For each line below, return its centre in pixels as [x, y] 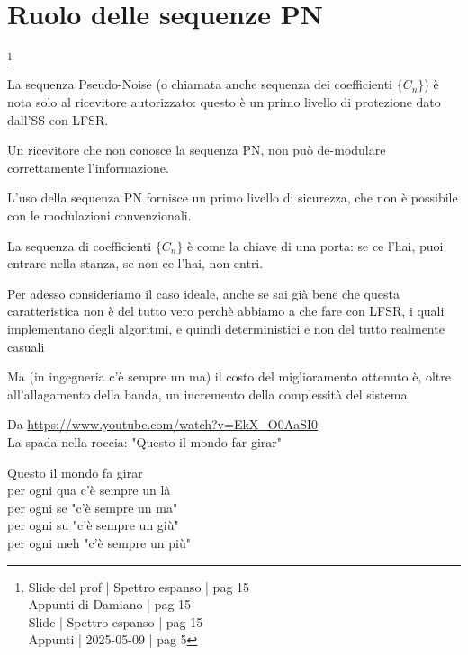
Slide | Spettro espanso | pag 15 [116, 621]
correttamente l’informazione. [88, 167]
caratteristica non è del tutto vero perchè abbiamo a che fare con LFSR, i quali [226, 311]
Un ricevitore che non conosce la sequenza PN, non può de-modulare [197, 150]
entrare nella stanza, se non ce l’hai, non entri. [135, 263]
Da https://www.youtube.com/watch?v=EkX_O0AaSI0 [163, 424]
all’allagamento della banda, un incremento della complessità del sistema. [209, 394]
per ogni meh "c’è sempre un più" [99, 542]
